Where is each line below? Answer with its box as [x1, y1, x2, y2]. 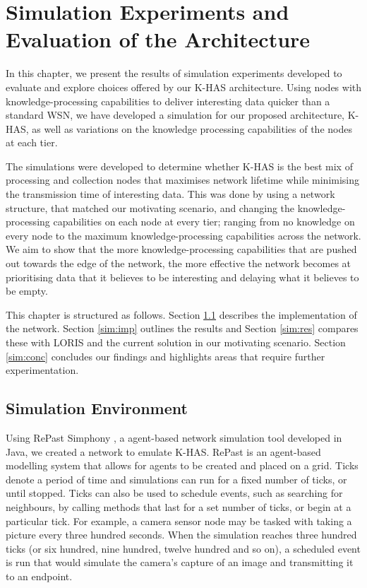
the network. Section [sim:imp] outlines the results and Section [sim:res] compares [6, 321, 359, 336]
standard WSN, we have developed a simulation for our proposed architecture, [6, 107, 344, 122]
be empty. [6, 283, 48, 298]
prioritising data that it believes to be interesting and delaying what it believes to [6, 269, 359, 284]
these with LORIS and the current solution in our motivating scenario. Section [6, 335, 346, 349]
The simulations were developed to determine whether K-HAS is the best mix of [6, 158, 353, 173]
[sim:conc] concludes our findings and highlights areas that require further [6, 348, 325, 363]
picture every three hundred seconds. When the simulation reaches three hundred [6, 527, 357, 542]
